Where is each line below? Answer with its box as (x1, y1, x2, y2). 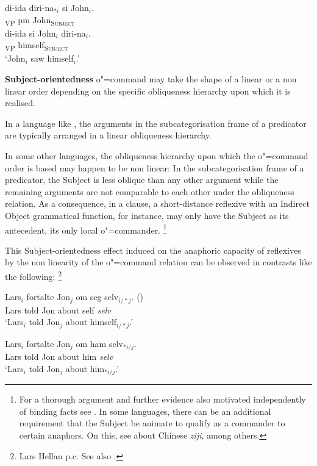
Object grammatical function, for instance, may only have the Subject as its (5, 209, 289, 221)
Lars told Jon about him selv (5, 350, 113, 363)
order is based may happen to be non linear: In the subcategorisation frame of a (5, 161, 304, 174)
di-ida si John (5, 26, 56, 39)
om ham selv (76, 337, 123, 349)
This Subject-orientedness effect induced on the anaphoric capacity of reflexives (5, 243, 301, 256)
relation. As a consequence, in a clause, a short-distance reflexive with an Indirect (5, 197, 310, 210)
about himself (65, 315, 117, 328)
